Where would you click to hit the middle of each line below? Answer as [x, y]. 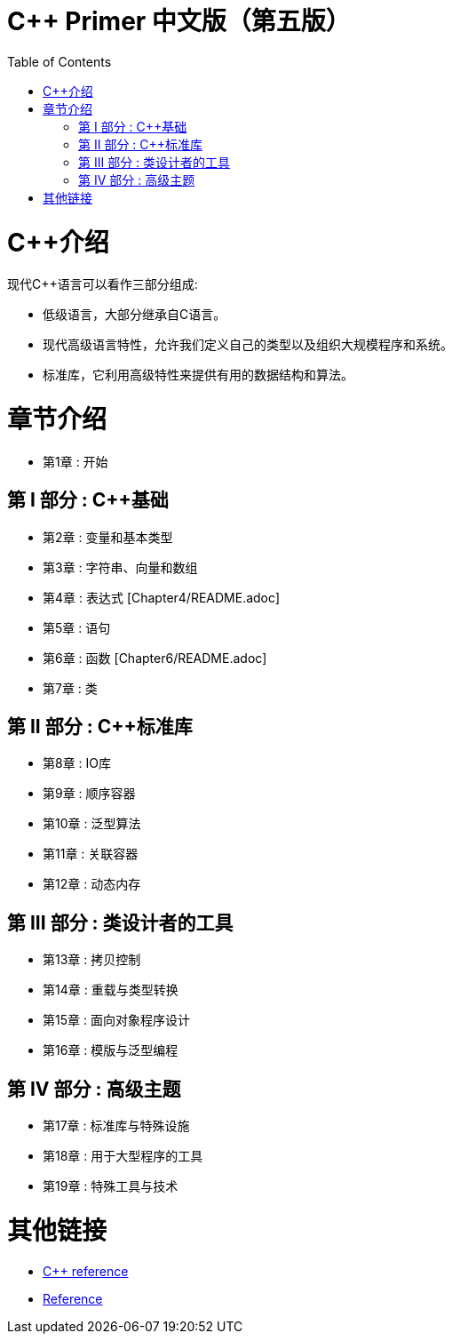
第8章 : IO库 [77, 763]
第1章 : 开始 [75, 461]
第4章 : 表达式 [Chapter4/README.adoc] [162, 597]
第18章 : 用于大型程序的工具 [123, 1156]
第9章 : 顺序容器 [89, 794]
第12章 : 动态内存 [92, 884]
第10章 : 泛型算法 [92, 824]
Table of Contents [59, 61]
